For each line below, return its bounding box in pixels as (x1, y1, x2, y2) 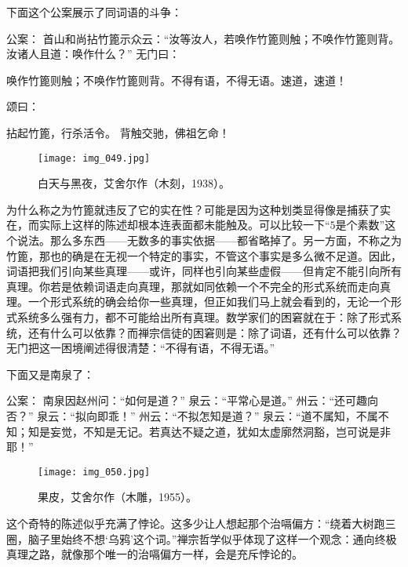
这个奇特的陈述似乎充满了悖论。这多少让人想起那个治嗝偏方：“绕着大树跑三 (6, 514, 396, 531)
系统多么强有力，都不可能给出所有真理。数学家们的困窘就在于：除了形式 (16, 308, 391, 325)
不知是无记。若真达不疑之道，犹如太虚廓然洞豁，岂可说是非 (82, 423, 391, 439)
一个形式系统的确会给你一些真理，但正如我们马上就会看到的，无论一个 (27, 293, 391, 310)
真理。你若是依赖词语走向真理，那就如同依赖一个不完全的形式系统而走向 (6, 278, 380, 294)
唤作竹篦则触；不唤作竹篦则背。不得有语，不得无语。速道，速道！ (6, 71, 347, 88)
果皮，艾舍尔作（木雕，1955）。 (38, 489, 197, 505)
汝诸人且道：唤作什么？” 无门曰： (6, 45, 180, 62)
